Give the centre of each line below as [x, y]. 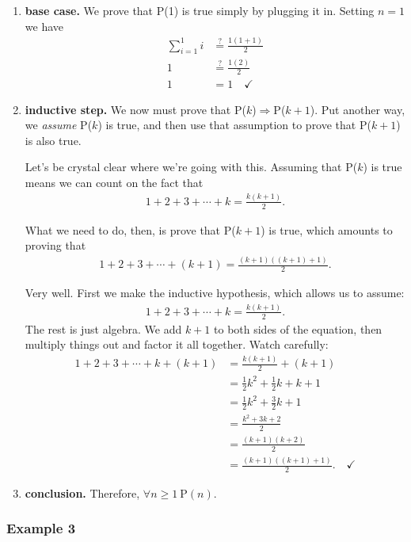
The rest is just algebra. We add [103, 328]
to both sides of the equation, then [298, 328]
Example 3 [41, 528]
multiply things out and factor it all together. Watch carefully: [177, 344]
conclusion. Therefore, [82, 492]
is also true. [53, 140]
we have [44, 26]
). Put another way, [358, 109]
